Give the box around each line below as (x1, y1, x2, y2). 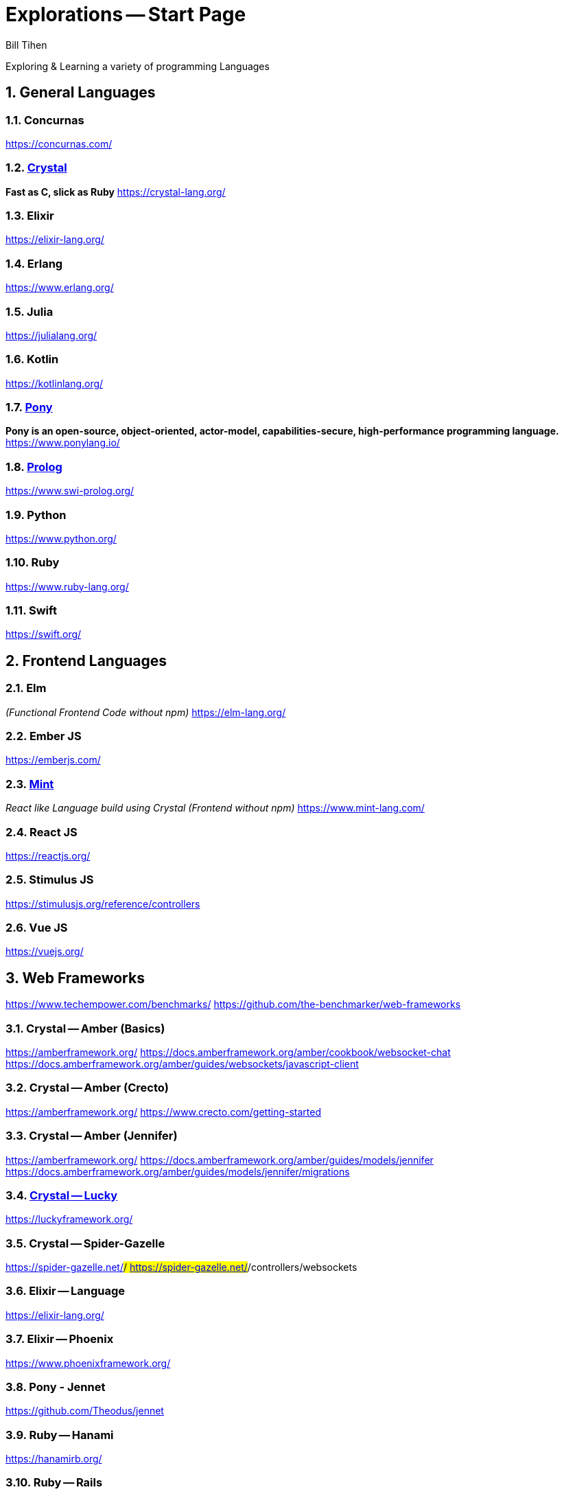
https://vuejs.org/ (5, 945, 84, 958)
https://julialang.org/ (5, 329, 97, 341)
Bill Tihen (5, 38, 47, 51)
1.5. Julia (5, 304, 54, 319)
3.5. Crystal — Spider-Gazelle (5, 1236, 165, 1250)
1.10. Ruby (5, 555, 60, 570)
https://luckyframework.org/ (5, 1213, 133, 1226)
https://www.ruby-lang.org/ (5, 580, 129, 593)
